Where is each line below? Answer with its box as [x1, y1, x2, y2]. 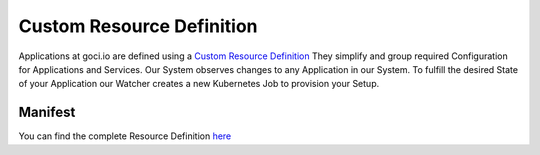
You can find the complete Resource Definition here [18, 130, 232, 142]
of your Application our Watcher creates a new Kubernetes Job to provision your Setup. [18, 78, 380, 90]
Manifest [18, 104, 76, 121]
